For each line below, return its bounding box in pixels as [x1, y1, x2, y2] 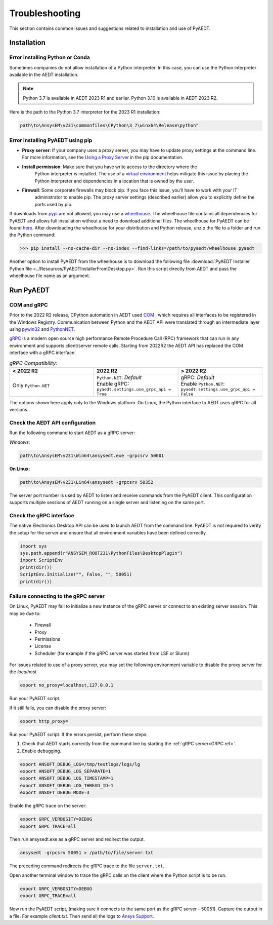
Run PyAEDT [9, 286, 50, 294]
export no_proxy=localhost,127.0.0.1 [20, 682, 114, 688]
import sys [20, 543, 47, 549]
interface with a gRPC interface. [9, 350, 76, 356]
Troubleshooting [9, 8, 81, 19]
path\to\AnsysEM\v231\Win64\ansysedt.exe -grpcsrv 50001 [20, 452, 164, 458]
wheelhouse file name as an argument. [9, 273, 90, 279]
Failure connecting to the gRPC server [9, 593, 105, 600]
